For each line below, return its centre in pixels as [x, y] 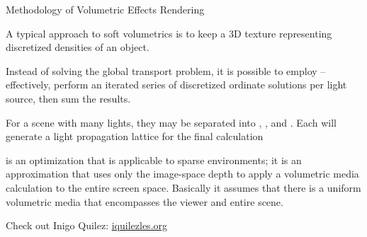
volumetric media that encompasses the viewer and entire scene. [145, 201]
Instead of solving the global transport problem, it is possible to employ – [166, 70]
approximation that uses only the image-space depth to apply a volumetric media [182, 174]
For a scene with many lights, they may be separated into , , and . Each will [171, 122]
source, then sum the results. [68, 98]
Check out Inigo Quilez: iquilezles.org [87, 225]
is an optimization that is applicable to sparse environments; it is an [154, 160]
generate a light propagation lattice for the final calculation [135, 136]
